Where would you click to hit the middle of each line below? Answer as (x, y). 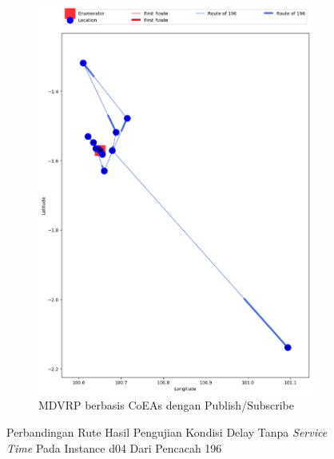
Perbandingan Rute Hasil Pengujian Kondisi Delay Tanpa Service (167, 432)
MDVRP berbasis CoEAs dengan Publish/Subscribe (166, 405)
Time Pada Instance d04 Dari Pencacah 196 (114, 447)
